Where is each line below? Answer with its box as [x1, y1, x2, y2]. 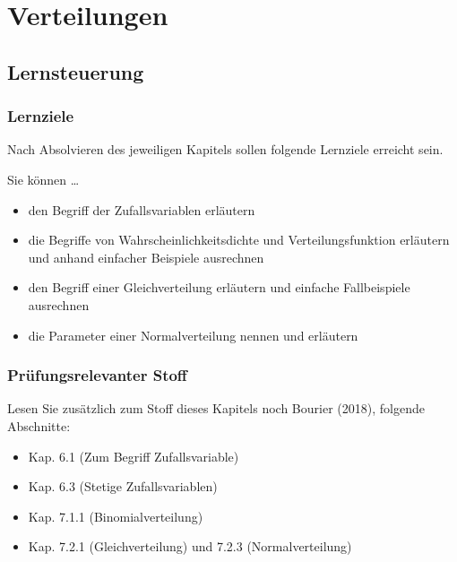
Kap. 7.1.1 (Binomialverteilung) [28, 506, 203, 525]
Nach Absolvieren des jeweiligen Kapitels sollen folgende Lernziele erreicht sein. [7, 140, 444, 159]
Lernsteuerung [7, 57, 144, 85]
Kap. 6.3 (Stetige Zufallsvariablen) [28, 477, 218, 496]
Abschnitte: [7, 416, 71, 435]
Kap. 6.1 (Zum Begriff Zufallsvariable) [28, 446, 239, 465]
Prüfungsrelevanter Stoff [7, 364, 187, 386]
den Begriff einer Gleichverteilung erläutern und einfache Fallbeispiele [28, 278, 410, 297]
